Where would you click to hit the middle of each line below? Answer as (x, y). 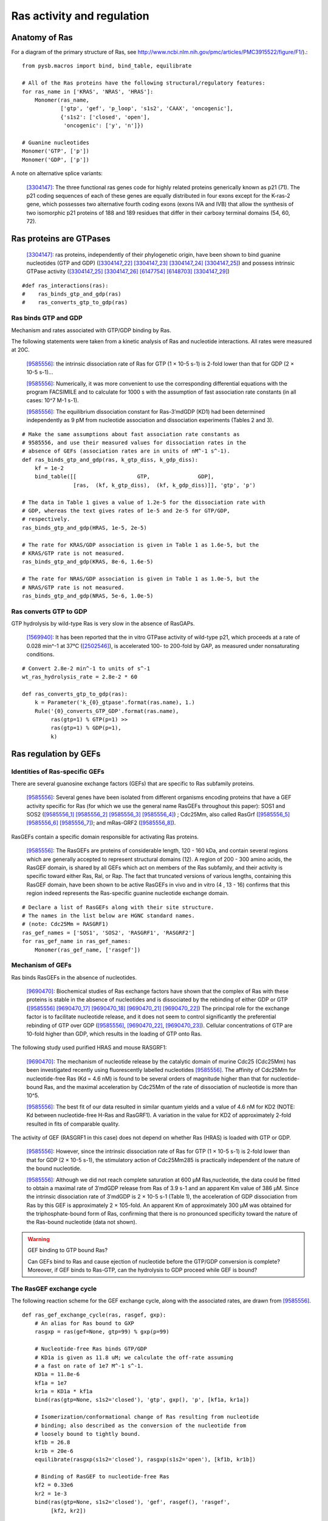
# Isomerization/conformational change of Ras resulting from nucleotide (147, 1417)
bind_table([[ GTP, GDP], (124, 477)
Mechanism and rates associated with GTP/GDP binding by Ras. (91, 330)
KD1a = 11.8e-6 (57, 1374)
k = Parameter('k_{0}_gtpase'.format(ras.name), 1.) (115, 702)
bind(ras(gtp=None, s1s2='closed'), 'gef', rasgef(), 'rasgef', (132, 1502)
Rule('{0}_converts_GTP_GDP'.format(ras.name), (107, 711)
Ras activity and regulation (80, 16)
